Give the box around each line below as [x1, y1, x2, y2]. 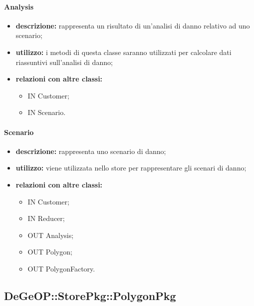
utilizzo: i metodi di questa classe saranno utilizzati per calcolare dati [15, 46, 232, 57]
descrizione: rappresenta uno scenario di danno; [15, 145, 166, 156]
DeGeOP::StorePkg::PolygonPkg [4, 287, 176, 303]
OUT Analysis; [27, 229, 74, 240]
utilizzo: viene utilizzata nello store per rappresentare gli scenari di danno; [15, 162, 247, 173]
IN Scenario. [27, 107, 66, 117]
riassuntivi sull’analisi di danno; [15, 56, 113, 67]
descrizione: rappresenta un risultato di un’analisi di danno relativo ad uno [15, 20, 250, 30]
